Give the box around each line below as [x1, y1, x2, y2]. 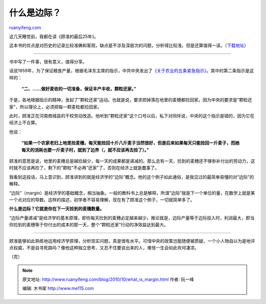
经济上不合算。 [9, 120, 39, 125]
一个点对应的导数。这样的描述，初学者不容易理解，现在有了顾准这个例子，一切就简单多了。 [9, 197, 195, 203]
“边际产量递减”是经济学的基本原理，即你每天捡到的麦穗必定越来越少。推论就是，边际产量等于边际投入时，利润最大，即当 [9, 214, 255, 221]
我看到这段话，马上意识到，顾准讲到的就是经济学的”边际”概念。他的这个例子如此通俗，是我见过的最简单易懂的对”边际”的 [9, 174, 254, 180]
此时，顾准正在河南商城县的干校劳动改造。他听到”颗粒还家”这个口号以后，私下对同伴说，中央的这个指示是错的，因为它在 [9, 113, 255, 119]
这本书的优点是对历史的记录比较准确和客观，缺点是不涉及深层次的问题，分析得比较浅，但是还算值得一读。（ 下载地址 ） [9, 42, 249, 49]
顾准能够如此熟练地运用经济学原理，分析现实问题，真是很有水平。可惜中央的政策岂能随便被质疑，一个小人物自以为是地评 [9, 238, 255, 243]
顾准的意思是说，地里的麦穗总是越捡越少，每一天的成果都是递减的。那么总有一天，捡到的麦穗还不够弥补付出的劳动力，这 [9, 158, 255, 164]
